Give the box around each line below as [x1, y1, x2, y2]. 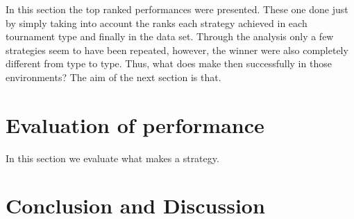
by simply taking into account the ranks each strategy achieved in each [6, 15, 307, 30]
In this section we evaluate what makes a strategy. [6, 150, 219, 165]
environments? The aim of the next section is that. [6, 69, 221, 84]
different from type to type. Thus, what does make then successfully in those [6, 56, 332, 71]
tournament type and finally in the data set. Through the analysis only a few [6, 29, 334, 44]
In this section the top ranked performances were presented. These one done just [6, 2, 348, 16]
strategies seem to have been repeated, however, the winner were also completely [6, 42, 348, 57]
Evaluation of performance [6, 110, 264, 139]
